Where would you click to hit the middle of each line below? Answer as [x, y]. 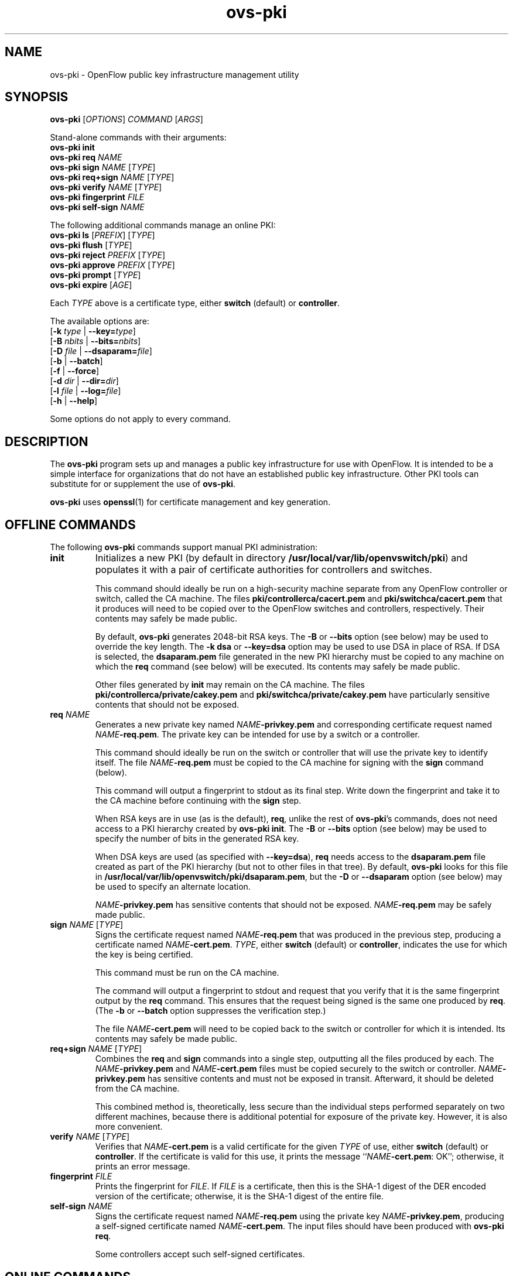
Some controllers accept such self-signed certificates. [200, 1254]
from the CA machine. [137, 1089]
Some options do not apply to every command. [140, 419]
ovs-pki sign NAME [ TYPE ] [103, 167]
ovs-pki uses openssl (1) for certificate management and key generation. [190, 502]
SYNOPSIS [37, 97]
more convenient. [129, 1127]
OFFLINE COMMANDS [70, 524]
